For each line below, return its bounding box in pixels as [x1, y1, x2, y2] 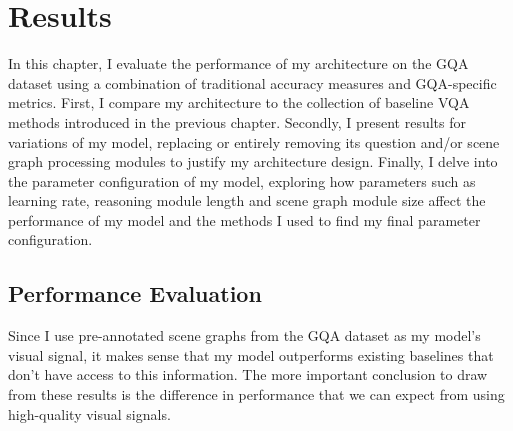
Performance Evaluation [8, 278, 262, 309]
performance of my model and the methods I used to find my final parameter [8, 209, 481, 230]
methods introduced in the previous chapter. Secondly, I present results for [8, 111, 466, 132]
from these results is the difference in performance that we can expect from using [8, 384, 505, 405]
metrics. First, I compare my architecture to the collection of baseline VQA [8, 92, 470, 113]
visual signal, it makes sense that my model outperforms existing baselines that [8, 344, 494, 365]
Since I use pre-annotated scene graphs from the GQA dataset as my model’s [8, 325, 481, 346]
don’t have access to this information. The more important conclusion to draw [8, 364, 488, 385]
